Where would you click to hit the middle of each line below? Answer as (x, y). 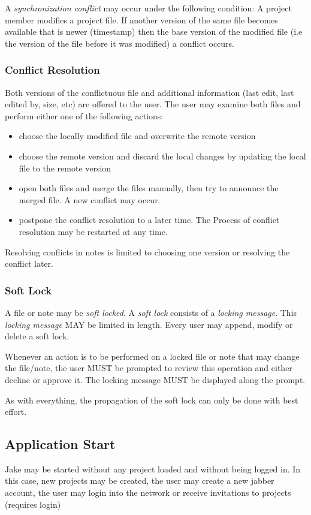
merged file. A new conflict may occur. (90, 199)
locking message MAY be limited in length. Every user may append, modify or (149, 324)
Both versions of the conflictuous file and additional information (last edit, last (150, 92)
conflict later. (29, 263)
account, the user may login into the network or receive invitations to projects (148, 493)
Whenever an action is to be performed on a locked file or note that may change (152, 356)
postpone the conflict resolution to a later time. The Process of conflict (149, 220)
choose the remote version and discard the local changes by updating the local (162, 156)
